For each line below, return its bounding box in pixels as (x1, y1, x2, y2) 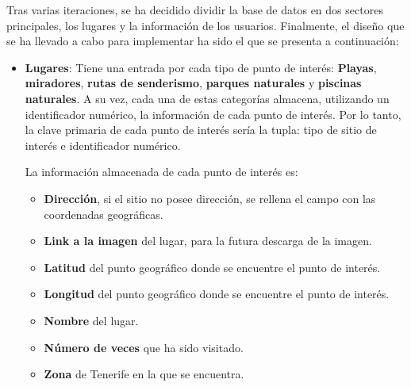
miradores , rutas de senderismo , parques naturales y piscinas (25, 75, 362, 91)
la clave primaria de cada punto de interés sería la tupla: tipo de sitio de (25, 121, 377, 138)
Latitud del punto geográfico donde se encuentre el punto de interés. (44, 259, 381, 275)
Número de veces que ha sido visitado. (44, 339, 244, 355)
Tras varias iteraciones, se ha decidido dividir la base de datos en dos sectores (6, 2, 383, 17)
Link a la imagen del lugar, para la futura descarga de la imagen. (44, 232, 372, 249)
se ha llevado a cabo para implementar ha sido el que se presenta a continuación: (6, 33, 399, 49)
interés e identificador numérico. (25, 136, 181, 153)
